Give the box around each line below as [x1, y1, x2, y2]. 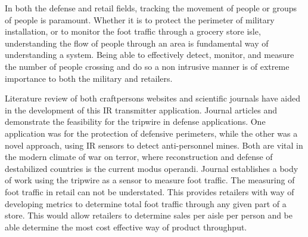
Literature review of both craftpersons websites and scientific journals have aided [5, 92, 300, 104]
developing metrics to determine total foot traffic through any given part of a [5, 197, 287, 210]
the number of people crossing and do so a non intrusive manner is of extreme [5, 60, 290, 72]
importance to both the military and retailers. [5, 72, 173, 84]
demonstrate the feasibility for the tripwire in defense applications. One [5, 115, 266, 128]
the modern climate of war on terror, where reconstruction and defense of [5, 150, 273, 163]
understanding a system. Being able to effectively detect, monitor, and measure [5, 48, 294, 61]
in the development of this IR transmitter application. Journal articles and [5, 103, 277, 116]
